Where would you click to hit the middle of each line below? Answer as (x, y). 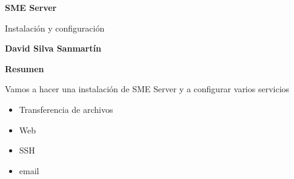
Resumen (25, 68)
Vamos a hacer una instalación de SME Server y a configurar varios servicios (147, 89)
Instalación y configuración (55, 28)
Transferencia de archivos (66, 109)
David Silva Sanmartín (53, 48)
